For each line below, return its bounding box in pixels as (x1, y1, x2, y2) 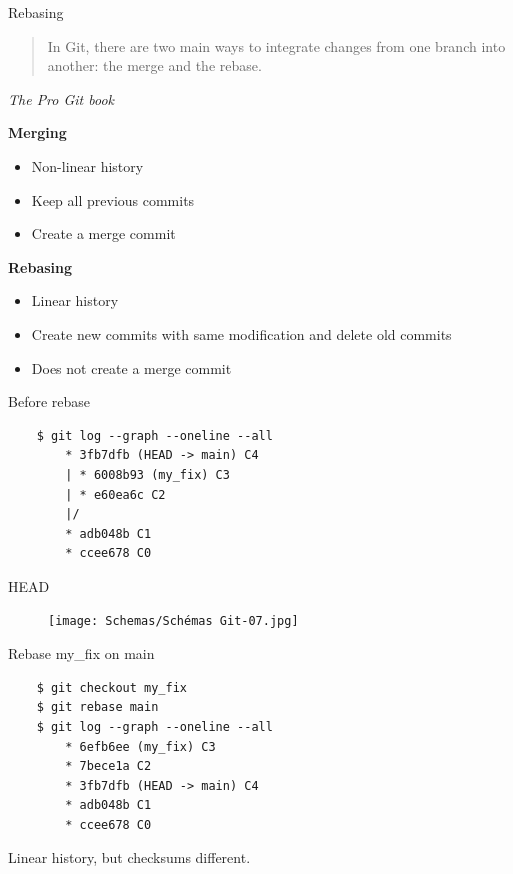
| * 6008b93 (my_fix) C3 (65, 467, 230, 482)
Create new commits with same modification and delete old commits (31, 323, 452, 344)
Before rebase (8, 391, 90, 412)
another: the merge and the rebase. (47, 55, 262, 76)
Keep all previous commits (31, 189, 195, 210)
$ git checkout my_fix (36, 680, 187, 695)
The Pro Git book (8, 88, 115, 109)
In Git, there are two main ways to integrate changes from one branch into (47, 35, 506, 56)
